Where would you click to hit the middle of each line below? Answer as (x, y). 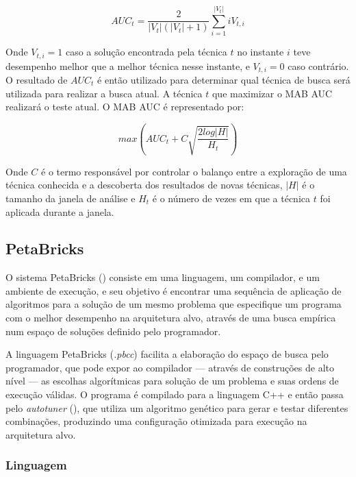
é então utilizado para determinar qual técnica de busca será (224, 80)
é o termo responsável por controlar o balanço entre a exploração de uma (194, 171)
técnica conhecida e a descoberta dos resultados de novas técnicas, (144, 185)
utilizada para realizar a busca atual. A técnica (104, 93)
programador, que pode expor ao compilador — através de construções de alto (170, 367)
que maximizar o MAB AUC (272, 93)
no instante (260, 52)
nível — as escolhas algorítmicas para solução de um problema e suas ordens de (172, 381)
